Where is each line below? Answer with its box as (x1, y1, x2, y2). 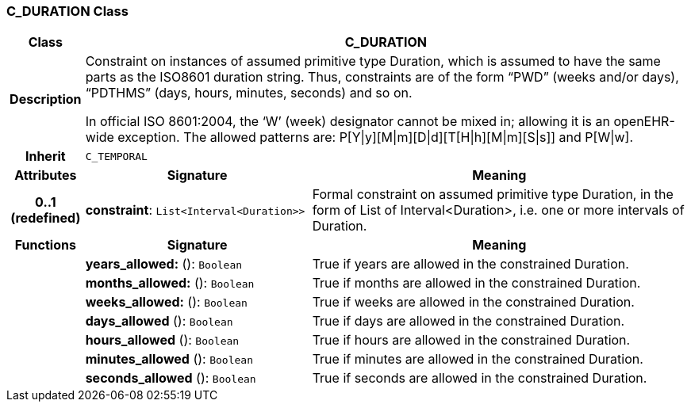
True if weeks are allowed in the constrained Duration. (312, 294, 635, 311)
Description (10, 91, 82, 108)
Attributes (14, 167, 77, 184)
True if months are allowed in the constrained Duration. (312, 275, 641, 292)
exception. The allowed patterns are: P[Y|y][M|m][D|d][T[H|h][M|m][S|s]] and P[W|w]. (117, 129, 633, 146)
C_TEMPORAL (85, 150, 148, 162)
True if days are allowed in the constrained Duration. (312, 313, 625, 330)
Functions (14, 237, 76, 254)
